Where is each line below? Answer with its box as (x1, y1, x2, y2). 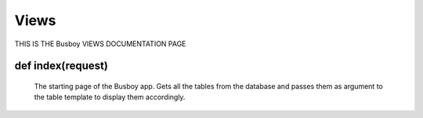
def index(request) (14, 59, 109, 73)
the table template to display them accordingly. (34, 92, 186, 102)
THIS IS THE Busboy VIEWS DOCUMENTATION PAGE (14, 39, 186, 48)
